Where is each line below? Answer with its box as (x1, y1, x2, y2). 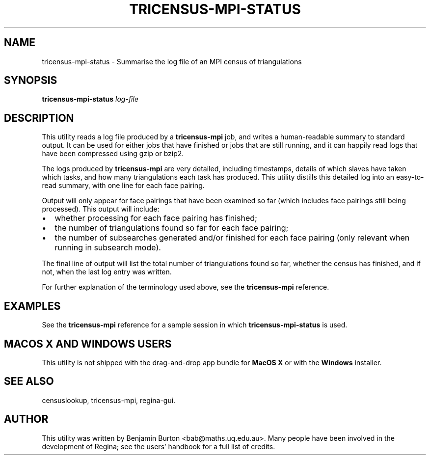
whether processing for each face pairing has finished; (54, 213, 257, 223)
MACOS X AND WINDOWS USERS (4, 337, 172, 350)
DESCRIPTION (4, 111, 74, 124)
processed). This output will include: (42, 205, 160, 214)
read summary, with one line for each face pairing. (42, 181, 205, 190)
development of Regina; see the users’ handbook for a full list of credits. (42, 442, 275, 451)
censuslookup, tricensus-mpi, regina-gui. (42, 396, 176, 405)
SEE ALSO (4, 375, 54, 388)
